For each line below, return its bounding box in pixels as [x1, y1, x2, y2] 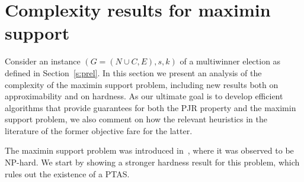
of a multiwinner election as [180, 55, 281, 67]
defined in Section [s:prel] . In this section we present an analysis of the [5, 66, 262, 79]
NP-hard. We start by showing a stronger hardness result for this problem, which [5, 156, 300, 168]
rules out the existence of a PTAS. [5, 167, 130, 180]
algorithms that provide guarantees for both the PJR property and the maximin [5, 101, 296, 113]
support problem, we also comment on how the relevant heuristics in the [5, 113, 267, 125]
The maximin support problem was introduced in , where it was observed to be [5, 144, 294, 157]
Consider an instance [5, 55, 81, 67]
